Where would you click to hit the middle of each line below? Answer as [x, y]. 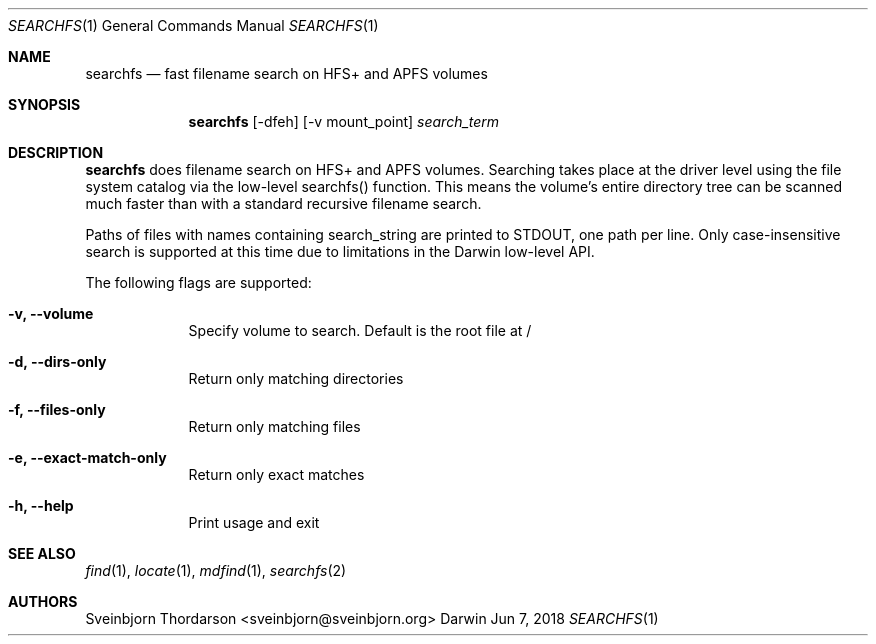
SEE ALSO [42, 553]
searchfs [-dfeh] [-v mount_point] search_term [344, 121]
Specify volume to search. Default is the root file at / [360, 330]
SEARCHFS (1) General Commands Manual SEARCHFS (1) [193, 25]
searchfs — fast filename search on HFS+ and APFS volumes [286, 73]
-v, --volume [51, 313]
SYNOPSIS [44, 104]
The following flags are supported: [198, 282]
